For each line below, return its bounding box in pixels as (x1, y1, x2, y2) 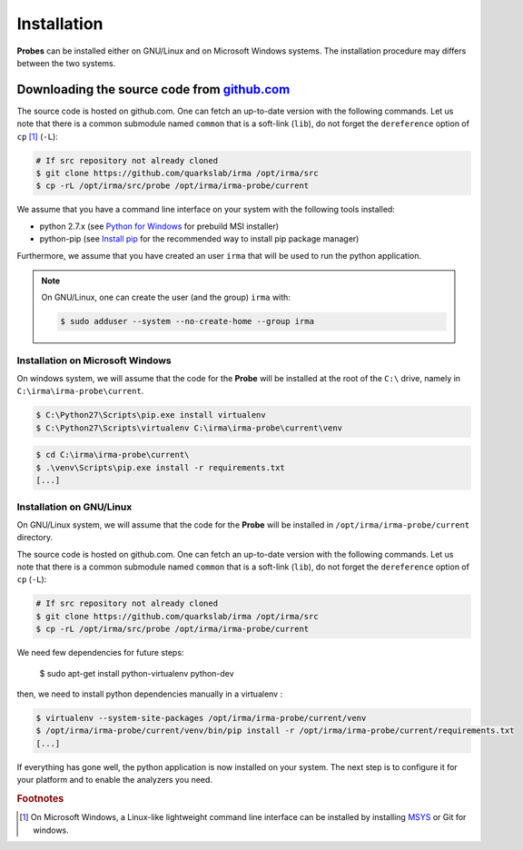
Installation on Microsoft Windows (16, 354, 172, 367)
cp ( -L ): (16, 574, 47, 585)
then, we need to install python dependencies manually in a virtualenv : (16, 688, 283, 699)
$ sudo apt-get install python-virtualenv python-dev (39, 667, 235, 678)
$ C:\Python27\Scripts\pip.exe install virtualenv (35, 410, 267, 420)
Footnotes (16, 792, 64, 805)
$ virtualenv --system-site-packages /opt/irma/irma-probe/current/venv (35, 713, 367, 723)
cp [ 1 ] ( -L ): (16, 131, 58, 142)
